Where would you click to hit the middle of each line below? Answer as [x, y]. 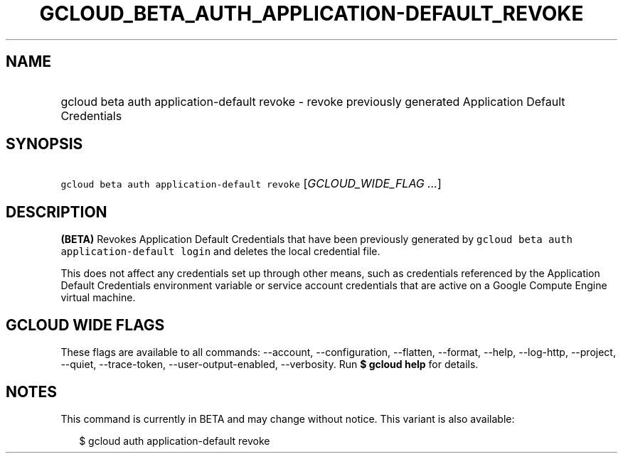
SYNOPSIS [44, 144]
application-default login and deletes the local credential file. [220, 252]
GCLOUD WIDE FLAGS [85, 325]
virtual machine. [98, 298]
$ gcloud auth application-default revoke [175, 441]
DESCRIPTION [57, 212]
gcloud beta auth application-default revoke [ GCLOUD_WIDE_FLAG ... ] [251, 184]
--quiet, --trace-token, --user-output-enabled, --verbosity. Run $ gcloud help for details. [270, 364]
